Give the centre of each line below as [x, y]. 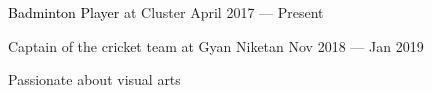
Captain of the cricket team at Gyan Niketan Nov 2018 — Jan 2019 [216, 45]
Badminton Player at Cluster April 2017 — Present [166, 12]
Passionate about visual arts [94, 79]
